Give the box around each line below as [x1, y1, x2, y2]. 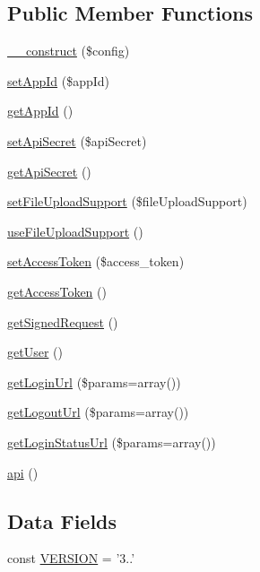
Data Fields [7, 507, 117, 534]
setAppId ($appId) [7, 71, 110, 90]
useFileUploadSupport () [7, 221, 143, 240]
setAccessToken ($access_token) [7, 252, 185, 271]
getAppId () [7, 101, 74, 120]
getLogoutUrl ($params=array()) [7, 403, 189, 421]
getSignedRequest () [7, 312, 118, 331]
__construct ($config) [7, 41, 130, 60]
